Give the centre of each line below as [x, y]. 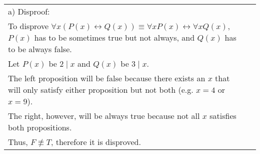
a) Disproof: [29, 11]
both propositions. [40, 127]
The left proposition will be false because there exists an [107, 78]
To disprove [28, 26]
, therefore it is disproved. [96, 142]
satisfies [223, 116]
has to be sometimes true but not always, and [114, 37]
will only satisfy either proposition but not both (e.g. [101, 90]
